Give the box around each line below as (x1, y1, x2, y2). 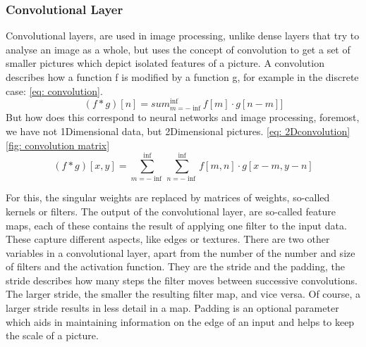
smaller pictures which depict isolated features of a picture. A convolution (6, 56, 324, 70)
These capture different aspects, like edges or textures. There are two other (6, 232, 330, 246)
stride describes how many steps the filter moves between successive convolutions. (6, 272, 358, 287)
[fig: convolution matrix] (6, 137, 110, 152)
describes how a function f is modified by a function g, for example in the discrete (6, 70, 359, 84)
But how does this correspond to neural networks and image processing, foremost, (6, 110, 360, 125)
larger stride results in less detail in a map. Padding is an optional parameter (6, 301, 339, 315)
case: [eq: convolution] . (6, 83, 103, 98)
